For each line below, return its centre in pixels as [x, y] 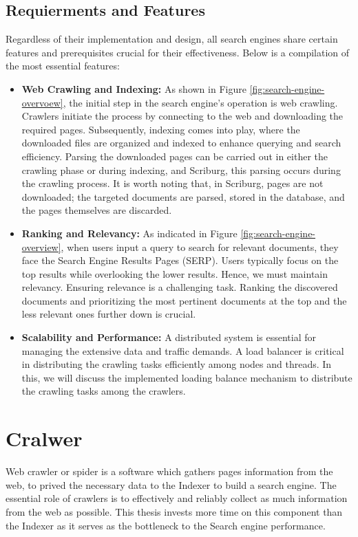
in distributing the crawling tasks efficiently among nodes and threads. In [177, 364]
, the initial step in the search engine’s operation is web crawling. [200, 102]
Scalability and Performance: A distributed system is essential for [169, 337]
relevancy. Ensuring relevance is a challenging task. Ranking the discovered [180, 287]
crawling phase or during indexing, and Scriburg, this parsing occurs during [181, 169]
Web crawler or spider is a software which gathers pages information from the [169, 471]
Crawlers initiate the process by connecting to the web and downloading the [182, 116]
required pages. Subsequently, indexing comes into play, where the [161, 129]
